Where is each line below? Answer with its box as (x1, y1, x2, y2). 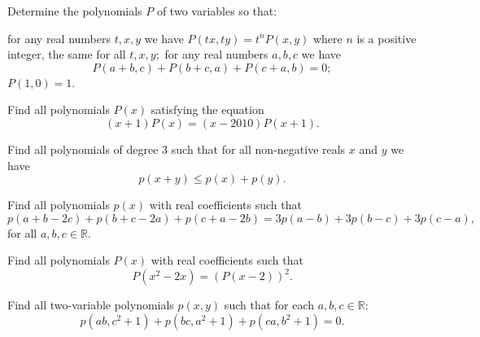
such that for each (224, 296, 315, 313)
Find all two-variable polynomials (7, 296, 174, 313)
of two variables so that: (156, 2, 277, 19)
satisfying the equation (151, 101, 264, 118)
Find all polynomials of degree (7, 140, 159, 157)
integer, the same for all (7, 46, 126, 63)
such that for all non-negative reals (171, 140, 346, 157)
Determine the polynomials (7, 2, 142, 19)
